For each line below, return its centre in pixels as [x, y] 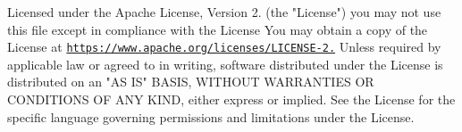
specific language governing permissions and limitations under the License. [211, 116]
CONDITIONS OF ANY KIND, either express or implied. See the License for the [231, 99]
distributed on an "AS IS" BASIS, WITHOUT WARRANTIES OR [191, 82]
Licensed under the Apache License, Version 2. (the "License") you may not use [224, 12]
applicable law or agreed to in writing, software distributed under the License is [225, 64]
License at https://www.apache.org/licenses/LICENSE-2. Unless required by [224, 47]
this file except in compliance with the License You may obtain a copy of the [218, 29]
